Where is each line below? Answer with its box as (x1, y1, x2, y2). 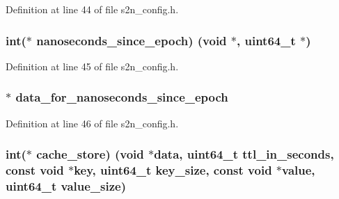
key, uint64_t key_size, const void (74, 161, 272, 179)
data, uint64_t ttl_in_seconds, (154, 145, 334, 163)
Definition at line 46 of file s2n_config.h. (6, 116, 179, 130)
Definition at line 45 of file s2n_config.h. (6, 58, 179, 73)
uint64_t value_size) (6, 177, 126, 194)
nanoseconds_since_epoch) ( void (36, 31, 227, 49)
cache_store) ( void (36, 145, 144, 163)
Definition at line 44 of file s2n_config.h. (6, 2, 179, 16)
